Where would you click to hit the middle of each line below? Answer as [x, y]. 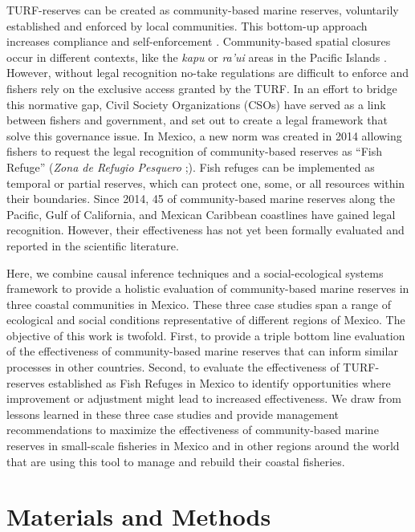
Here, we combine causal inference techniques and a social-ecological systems [195, 272]
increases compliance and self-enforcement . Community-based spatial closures [199, 41]
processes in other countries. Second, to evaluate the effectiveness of [173, 367]
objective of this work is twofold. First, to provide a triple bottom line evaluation [206, 335]
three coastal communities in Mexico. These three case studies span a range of [199, 304]
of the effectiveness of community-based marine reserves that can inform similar [202, 351]
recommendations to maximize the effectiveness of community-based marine [193, 430]
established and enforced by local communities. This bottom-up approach [187, 25]
